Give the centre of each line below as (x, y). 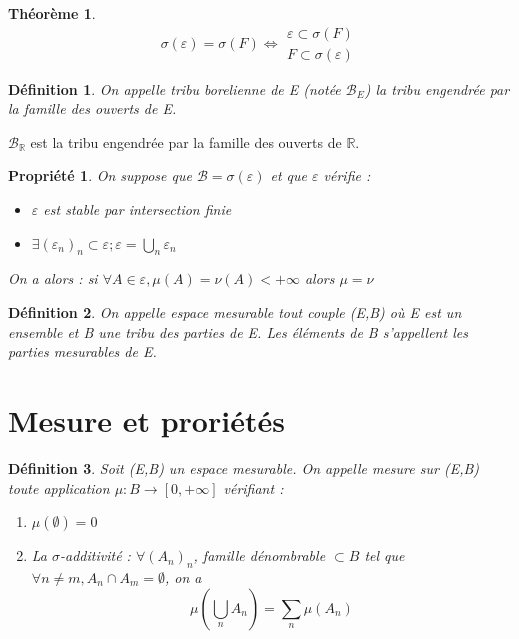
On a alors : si (53, 278)
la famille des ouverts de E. (92, 108)
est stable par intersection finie (137, 209)
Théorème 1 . (52, 13)
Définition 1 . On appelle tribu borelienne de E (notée (174, 88)
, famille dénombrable (259, 555)
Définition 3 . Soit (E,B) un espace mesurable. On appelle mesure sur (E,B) (244, 467)
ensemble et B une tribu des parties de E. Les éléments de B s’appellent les (238, 331)
